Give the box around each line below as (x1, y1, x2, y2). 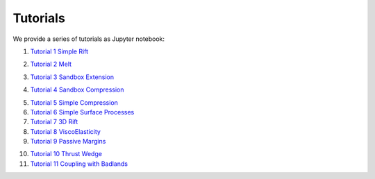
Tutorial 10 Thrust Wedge (30, 150, 102, 158)
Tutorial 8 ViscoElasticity (30, 127, 101, 135)
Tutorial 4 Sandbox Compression (30, 85, 124, 94)
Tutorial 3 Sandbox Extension (30, 73, 115, 81)
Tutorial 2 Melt (30, 60, 72, 69)
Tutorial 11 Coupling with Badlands (30, 160, 128, 168)
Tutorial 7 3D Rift (30, 118, 78, 126)
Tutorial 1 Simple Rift (30, 47, 89, 56)
